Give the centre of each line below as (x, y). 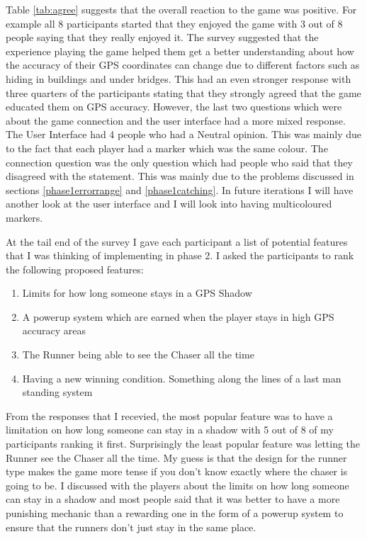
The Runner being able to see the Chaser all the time (138, 354)
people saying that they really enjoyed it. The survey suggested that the (162, 37)
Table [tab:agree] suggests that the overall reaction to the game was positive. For (181, 9)
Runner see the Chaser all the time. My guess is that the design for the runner (176, 457)
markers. (24, 217)
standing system (57, 392)
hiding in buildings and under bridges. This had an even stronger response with (179, 78)
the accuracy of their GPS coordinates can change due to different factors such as (183, 65)
